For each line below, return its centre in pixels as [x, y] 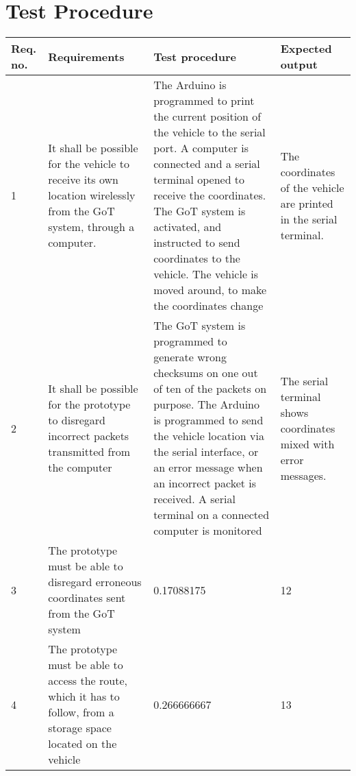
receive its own [84, 180]
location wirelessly [92, 195]
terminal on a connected [212, 515]
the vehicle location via [209, 436]
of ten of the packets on [210, 389]
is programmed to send [208, 420]
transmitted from [89, 452]
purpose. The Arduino [207, 404]
